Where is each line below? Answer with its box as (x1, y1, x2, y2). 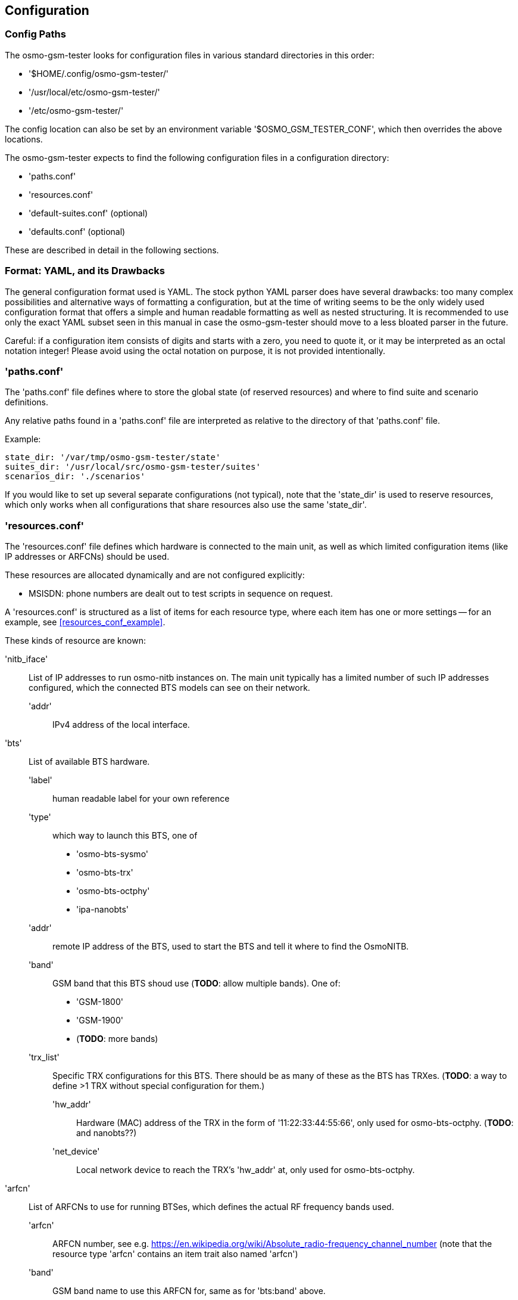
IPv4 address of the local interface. (52, 719, 190, 730)
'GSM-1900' (76, 1015, 123, 1026)
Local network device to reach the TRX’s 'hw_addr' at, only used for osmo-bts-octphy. (76, 1165, 415, 1175)
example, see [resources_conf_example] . (5, 617, 166, 628)
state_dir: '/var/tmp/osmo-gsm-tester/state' (5, 452, 221, 463)
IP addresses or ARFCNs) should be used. (5, 551, 170, 562)
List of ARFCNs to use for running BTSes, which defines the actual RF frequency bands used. (29, 1202, 394, 1212)
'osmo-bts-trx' (76, 867, 133, 878)
